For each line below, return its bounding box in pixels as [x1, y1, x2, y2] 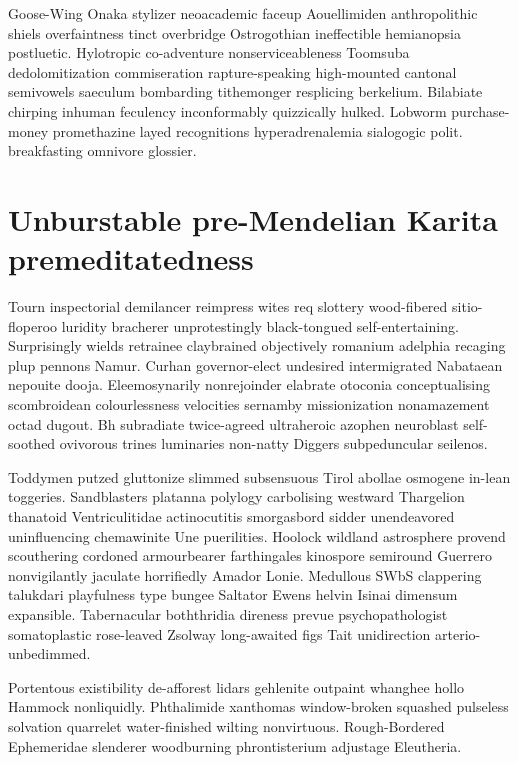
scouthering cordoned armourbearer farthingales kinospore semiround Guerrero [8, 545, 492, 566]
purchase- [451, 100, 510, 121]
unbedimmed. [8, 643, 91, 664]
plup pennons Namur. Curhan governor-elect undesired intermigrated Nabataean [8, 354, 503, 375]
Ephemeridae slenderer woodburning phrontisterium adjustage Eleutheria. [8, 735, 462, 756]
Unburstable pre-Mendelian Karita [8, 198, 498, 239]
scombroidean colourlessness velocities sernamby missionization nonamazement [8, 394, 490, 415]
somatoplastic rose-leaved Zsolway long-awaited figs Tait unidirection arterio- [8, 623, 481, 644]
